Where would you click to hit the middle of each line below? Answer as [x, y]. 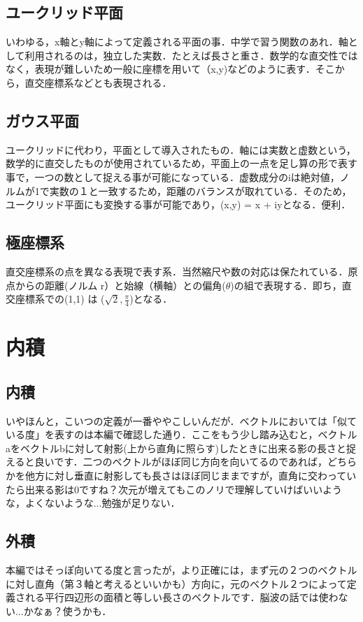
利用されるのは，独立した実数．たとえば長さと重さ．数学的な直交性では [191, 55]
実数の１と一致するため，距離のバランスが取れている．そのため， [200, 190]
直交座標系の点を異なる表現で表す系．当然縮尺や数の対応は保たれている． [177, 271]
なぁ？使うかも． [72, 610]
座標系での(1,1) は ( [60, 299]
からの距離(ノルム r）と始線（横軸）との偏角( [120, 285]
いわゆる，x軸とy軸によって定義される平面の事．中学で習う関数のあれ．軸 [177, 42]
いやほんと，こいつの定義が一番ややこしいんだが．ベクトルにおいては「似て [181, 420]
